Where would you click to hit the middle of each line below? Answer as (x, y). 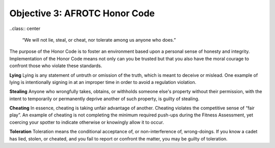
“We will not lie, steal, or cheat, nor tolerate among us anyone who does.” (99, 40)
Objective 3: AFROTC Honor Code (82, 13)
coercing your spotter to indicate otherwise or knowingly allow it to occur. (87, 122)
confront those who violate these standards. (56, 66)
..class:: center (25, 28)
